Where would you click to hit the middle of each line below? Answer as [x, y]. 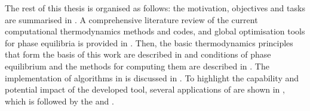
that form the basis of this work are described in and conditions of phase [138, 54]
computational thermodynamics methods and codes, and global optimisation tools [155, 31]
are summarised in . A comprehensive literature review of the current [131, 19]
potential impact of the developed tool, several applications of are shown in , [145, 89]
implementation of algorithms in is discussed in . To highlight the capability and [152, 77]
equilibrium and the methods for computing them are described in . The [137, 66]
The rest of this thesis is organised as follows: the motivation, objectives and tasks [155, 8]
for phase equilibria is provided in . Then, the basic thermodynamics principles [149, 42]
